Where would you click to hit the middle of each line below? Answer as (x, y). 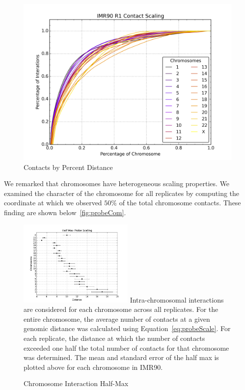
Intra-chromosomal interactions (177, 299)
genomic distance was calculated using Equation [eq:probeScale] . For (127, 328)
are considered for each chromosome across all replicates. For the (121, 309)
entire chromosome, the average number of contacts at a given (117, 319)
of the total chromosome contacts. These (180, 203)
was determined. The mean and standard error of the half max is (121, 357)
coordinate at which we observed (53, 203)
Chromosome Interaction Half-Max (76, 383)
